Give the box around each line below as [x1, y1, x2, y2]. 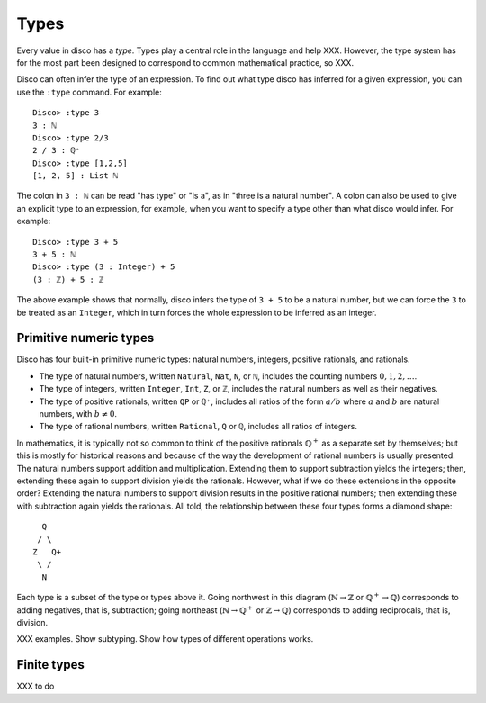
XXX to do [16, 680, 55, 692]
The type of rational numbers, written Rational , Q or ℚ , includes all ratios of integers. [39, 421, 357, 432]
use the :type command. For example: [16, 86, 162, 97]
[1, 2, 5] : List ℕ [32, 171, 119, 181]
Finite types [16, 657, 85, 672]
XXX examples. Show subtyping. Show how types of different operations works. [16, 634, 314, 644]
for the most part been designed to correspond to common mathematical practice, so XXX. [16, 57, 355, 68]
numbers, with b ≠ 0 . [39, 409, 117, 419]
